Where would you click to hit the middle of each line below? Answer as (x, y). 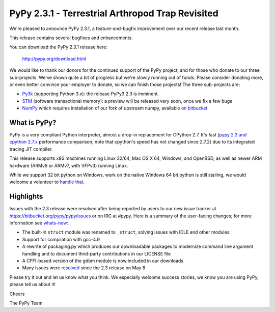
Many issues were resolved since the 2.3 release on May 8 (84, 268)
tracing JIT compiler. (31, 149)
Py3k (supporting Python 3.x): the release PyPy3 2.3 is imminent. (90, 94)
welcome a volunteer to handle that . (47, 182)
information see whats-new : (39, 223)
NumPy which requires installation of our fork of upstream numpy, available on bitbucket (115, 108)
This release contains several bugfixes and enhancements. (71, 38)
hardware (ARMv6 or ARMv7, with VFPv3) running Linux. (69, 165)
